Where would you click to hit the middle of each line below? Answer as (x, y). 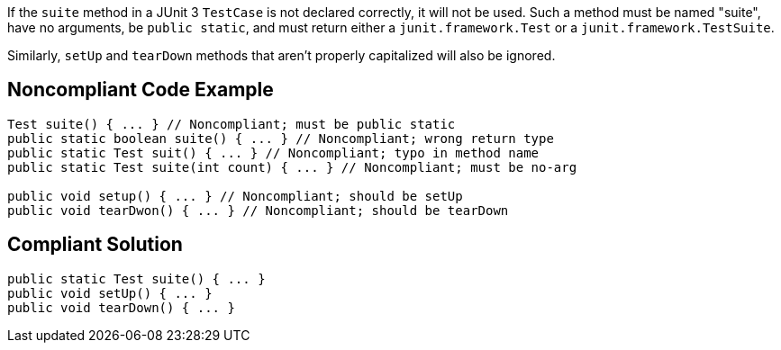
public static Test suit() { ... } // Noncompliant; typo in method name (273, 153)
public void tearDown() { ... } (121, 307)
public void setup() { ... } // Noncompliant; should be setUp (235, 196)
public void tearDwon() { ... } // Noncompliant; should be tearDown (258, 210)
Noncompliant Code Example (141, 90)
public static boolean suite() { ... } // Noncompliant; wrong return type (281, 138)
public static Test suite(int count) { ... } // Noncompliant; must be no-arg (292, 167)
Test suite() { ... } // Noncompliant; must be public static (232, 124)
